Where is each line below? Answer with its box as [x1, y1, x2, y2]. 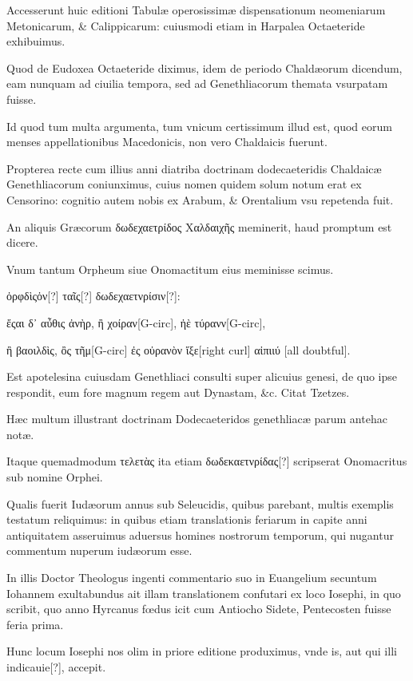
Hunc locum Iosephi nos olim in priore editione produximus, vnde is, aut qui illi [6, 643, 397, 659]
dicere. [6, 234, 38, 251]
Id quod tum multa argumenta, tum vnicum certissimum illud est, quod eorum [6, 117, 392, 134]
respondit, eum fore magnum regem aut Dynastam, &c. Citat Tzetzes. [6, 383, 350, 400]
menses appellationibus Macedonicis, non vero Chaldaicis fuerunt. [6, 133, 328, 150]
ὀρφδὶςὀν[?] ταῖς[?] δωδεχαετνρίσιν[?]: [6, 287, 181, 304]
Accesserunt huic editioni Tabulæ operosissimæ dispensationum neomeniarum [6, 2, 386, 18]
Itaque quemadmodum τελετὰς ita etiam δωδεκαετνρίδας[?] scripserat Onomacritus [6, 453, 407, 469]
